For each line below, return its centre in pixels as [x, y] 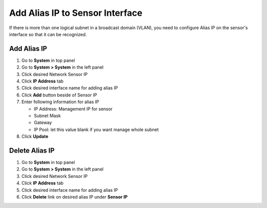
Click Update [35, 136]
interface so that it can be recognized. [48, 34]
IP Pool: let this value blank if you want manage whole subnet [96, 129]
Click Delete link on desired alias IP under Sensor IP [75, 197]
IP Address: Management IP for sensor [73, 109]
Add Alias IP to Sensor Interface [76, 13]
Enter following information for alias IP [60, 102]
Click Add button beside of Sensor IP [59, 95]
